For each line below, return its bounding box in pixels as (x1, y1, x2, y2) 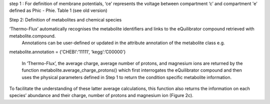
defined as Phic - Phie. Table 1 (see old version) (9, 7, 107, 13)
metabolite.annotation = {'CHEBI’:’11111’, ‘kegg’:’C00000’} (9, 49, 126, 55)
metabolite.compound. (9, 33, 56, 39)
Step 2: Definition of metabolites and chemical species (9, 16, 122, 22)
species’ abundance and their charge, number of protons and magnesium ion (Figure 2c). (9, 93, 193, 99)
